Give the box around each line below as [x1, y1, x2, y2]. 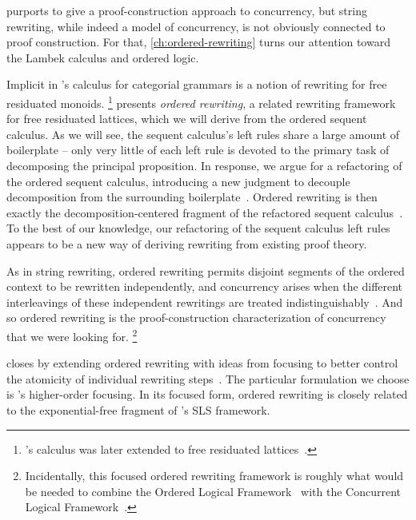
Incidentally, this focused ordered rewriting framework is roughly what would [25, 467, 404, 484]
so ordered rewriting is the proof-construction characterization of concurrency [6, 309, 386, 326]
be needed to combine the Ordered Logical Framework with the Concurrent [25, 482, 402, 499]
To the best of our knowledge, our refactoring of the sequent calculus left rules [6, 220, 390, 236]
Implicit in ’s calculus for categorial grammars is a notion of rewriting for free [6, 76, 387, 93]
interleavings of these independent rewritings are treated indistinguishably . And [6, 293, 403, 310]
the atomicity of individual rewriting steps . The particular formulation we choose [6, 370, 410, 387]
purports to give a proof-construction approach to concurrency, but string [6, 2, 367, 18]
